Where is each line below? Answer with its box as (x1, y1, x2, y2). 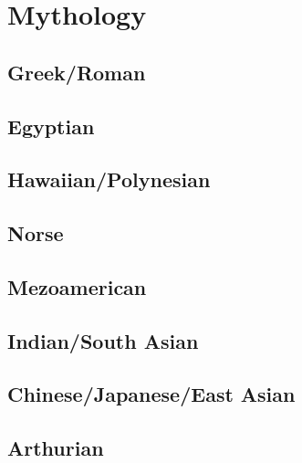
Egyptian (7, 111, 95, 140)
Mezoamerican (7, 272, 147, 300)
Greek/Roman (7, 58, 146, 86)
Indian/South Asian (7, 326, 199, 354)
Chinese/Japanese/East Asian (7, 380, 296, 408)
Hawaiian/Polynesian (7, 165, 211, 194)
